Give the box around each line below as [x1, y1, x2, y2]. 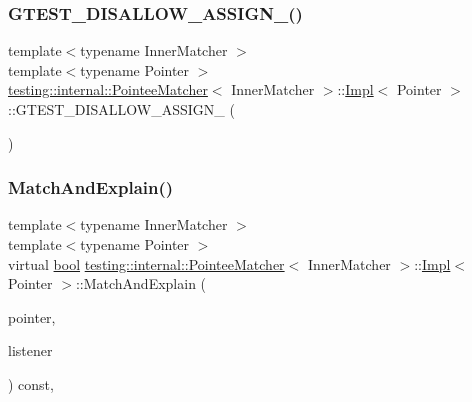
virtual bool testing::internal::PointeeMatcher [8, 253, 285, 274]
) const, [8, 373, 54, 394]
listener [8, 340, 53, 361]
